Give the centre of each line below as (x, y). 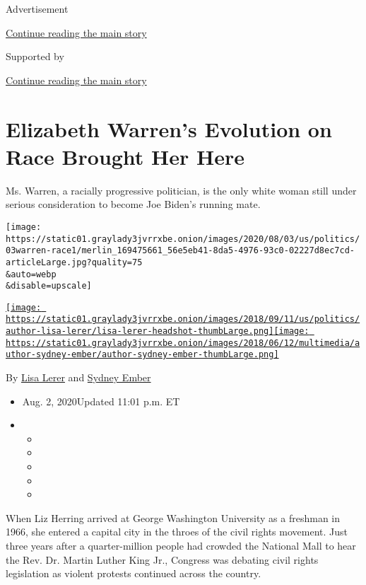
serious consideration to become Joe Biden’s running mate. (133, 204)
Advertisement (37, 8)
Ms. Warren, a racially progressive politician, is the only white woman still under (181, 190)
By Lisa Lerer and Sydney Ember (78, 377)
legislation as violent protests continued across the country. (134, 573)
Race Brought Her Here (125, 156)
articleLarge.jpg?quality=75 (74, 262)
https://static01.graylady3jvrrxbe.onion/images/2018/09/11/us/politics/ (183, 319)
